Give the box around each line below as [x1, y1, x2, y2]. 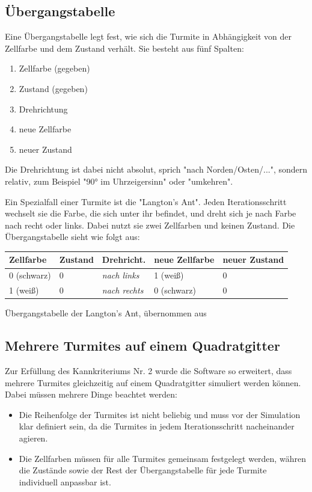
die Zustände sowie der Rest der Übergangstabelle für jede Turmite [19, 464, 267, 476]
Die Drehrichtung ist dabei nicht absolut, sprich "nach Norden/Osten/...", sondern [5, 163, 308, 176]
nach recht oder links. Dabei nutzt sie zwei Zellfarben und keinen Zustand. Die [5, 218, 295, 231]
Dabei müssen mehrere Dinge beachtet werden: [5, 388, 177, 401]
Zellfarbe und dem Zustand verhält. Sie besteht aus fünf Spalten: [5, 42, 244, 54]
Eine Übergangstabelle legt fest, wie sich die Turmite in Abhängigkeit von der [5, 30, 292, 43]
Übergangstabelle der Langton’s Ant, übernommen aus [5, 307, 207, 319]
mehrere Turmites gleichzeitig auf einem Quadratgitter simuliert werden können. [5, 376, 301, 389]
